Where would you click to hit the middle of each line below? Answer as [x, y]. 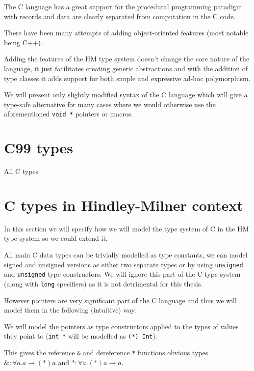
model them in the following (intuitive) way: [71, 310]
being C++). [23, 42]
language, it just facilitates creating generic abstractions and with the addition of [126, 68]
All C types [21, 171]
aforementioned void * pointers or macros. [69, 114]
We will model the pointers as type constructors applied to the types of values [121, 326]
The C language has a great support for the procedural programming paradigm [123, 6]
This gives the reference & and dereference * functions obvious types [106, 353]
